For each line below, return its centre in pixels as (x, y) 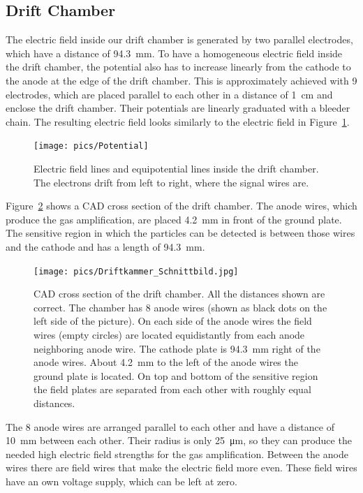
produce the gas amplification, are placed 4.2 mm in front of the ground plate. (174, 219)
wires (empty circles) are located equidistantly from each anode (169, 335)
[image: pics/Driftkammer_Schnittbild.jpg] (136, 271)
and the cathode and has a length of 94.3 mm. (105, 246)
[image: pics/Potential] (91, 146)
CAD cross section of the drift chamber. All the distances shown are (179, 294)
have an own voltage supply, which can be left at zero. (121, 481)
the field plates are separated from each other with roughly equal (172, 389)
